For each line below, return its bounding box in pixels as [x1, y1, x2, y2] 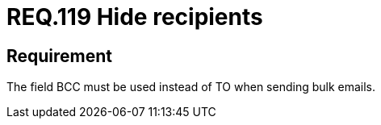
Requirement [6, 45, 113, 66]
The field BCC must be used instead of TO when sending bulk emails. [6, 80, 376, 94]
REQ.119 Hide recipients [6, 3, 263, 31]
